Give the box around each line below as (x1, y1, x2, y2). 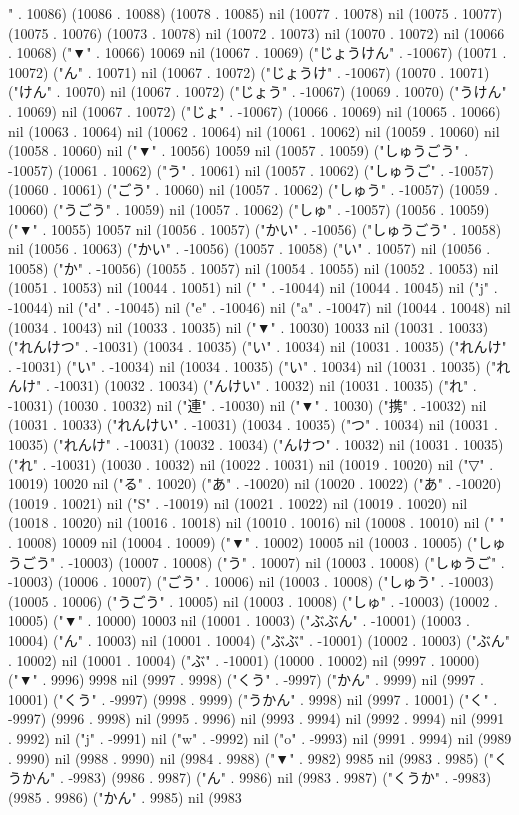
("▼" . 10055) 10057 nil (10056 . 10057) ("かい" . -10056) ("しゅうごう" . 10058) (8, 218, 502, 239)
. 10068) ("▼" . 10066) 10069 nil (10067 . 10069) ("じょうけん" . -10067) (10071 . (8, 42, 507, 63)
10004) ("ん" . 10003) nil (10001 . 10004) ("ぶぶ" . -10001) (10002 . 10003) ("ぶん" (8, 630, 510, 650)
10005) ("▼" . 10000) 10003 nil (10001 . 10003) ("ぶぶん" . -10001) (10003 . (8, 610, 470, 631)
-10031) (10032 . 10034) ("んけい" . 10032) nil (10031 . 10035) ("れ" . (54, 375, 477, 396)
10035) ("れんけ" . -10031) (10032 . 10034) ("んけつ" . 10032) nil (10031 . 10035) (8, 434, 504, 455)
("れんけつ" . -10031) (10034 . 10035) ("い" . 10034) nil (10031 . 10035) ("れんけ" (8, 336, 507, 357)
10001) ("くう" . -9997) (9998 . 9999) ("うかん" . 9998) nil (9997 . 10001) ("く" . (8, 688, 498, 709)
